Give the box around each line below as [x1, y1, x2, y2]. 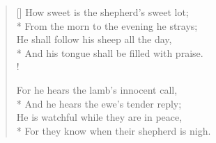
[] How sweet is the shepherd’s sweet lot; [16, 5, 189, 19]
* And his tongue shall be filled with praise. [16, 45, 203, 60]
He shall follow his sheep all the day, [16, 32, 172, 47]
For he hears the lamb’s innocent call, [16, 82, 178, 96]
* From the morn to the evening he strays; [16, 18, 198, 33]
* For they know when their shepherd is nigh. [16, 123, 211, 137]
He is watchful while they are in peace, [16, 110, 183, 124]
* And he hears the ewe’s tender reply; [16, 96, 182, 110]
